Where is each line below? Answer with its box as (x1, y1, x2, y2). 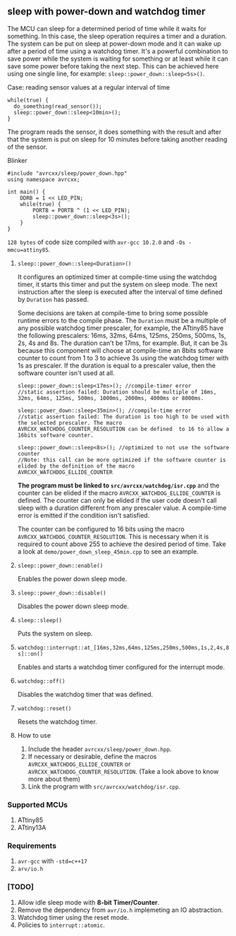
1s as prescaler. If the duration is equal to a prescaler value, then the (17, 361, 216, 370)
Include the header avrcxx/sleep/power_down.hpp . (27, 744, 172, 753)
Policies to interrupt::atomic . (17, 920, 106, 929)
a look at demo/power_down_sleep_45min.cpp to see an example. (17, 547, 199, 556)
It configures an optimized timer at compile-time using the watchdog (17, 272, 217, 281)
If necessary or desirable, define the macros (27, 752, 157, 760)
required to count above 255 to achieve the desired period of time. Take (17, 540, 227, 548)
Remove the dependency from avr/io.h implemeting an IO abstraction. (17, 906, 223, 914)
